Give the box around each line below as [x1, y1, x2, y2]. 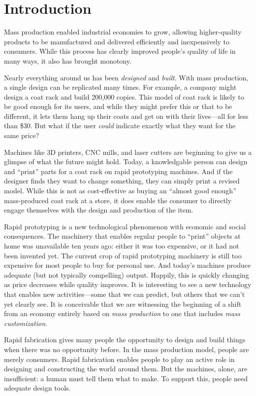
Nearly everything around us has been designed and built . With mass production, [4, 72, 249, 82]
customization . [4, 318, 47, 328]
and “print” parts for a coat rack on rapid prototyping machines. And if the [4, 166, 233, 176]
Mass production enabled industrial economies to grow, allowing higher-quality [4, 27, 242, 37]
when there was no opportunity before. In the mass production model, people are [4, 344, 249, 354]
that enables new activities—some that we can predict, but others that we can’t [4, 288, 245, 299]
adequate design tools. [4, 383, 71, 393]
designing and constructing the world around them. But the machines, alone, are [4, 363, 248, 374]
